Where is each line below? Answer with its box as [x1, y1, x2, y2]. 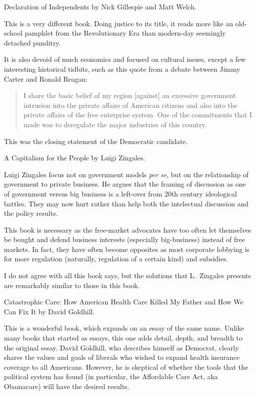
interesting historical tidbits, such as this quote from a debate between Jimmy [4, 63, 240, 74]
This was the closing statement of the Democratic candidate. [4, 136, 188, 146]
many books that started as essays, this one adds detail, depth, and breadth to [4, 333, 243, 343]
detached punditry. [4, 37, 61, 48]
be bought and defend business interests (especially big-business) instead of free [4, 234, 245, 245]
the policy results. [4, 208, 58, 218]
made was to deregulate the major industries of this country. [23, 119, 207, 129]
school [4, 28, 23, 38]
